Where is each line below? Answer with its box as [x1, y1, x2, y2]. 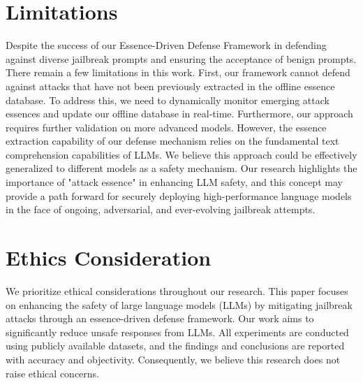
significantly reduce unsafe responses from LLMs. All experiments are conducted [6, 324, 349, 339]
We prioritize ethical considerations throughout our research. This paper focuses [6, 283, 348, 298]
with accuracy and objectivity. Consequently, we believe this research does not [6, 352, 341, 366]
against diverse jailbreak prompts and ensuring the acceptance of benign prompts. [6, 51, 357, 66]
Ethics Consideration [6, 243, 212, 272]
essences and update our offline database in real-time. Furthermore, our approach [6, 106, 353, 121]
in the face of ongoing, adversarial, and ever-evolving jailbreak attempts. [6, 202, 316, 217]
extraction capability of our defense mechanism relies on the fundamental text [6, 133, 339, 148]
